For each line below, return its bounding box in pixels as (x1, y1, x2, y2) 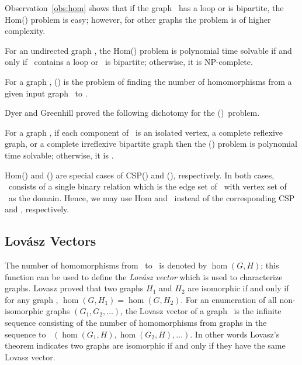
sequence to (5, 328, 46, 340)
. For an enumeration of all (180, 293, 277, 305)
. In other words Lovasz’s (190, 328, 280, 340)
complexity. (5, 25, 46, 37)
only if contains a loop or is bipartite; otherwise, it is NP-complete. (5, 56, 253, 68)
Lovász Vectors (5, 232, 96, 250)
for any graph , (5, 293, 58, 305)
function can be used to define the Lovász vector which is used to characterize (5, 270, 283, 283)
